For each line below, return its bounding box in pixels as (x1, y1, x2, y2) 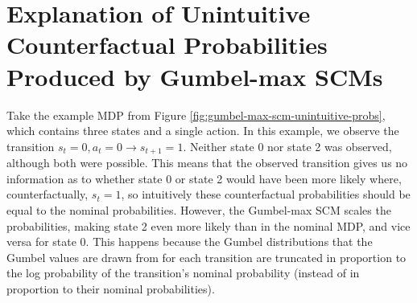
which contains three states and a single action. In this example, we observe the (6, 122, 399, 139)
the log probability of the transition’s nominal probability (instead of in (6, 264, 360, 281)
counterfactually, (6, 186, 89, 203)
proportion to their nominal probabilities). (6, 280, 215, 297)
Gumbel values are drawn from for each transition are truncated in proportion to (6, 248, 407, 265)
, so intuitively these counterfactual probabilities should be (121, 186, 411, 203)
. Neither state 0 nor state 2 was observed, (183, 137, 392, 154)
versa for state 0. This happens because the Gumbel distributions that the (6, 233, 373, 250)
